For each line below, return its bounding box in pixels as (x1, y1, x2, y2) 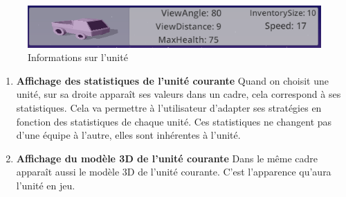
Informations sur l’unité (28, 50, 128, 65)
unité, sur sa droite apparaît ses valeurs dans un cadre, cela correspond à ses (16, 87, 341, 101)
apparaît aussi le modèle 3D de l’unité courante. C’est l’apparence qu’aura (16, 164, 331, 179)
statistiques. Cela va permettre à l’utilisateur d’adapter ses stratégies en (16, 101, 322, 115)
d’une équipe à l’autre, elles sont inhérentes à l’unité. (16, 128, 241, 142)
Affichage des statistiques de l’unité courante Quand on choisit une (16, 73, 329, 87)
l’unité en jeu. (16, 178, 75, 193)
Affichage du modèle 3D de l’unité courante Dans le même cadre (16, 151, 318, 165)
